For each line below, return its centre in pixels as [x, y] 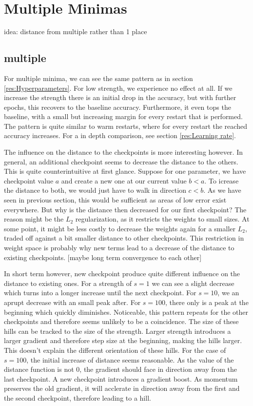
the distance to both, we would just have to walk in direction [95, 190]
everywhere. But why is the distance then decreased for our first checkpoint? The [125, 209]
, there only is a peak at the [207, 302]
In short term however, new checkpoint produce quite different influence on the [122, 274]
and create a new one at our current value [124, 180]
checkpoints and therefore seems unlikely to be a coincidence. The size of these [121, 321]
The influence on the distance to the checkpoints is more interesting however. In [123, 152]
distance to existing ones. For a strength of [68, 283]
